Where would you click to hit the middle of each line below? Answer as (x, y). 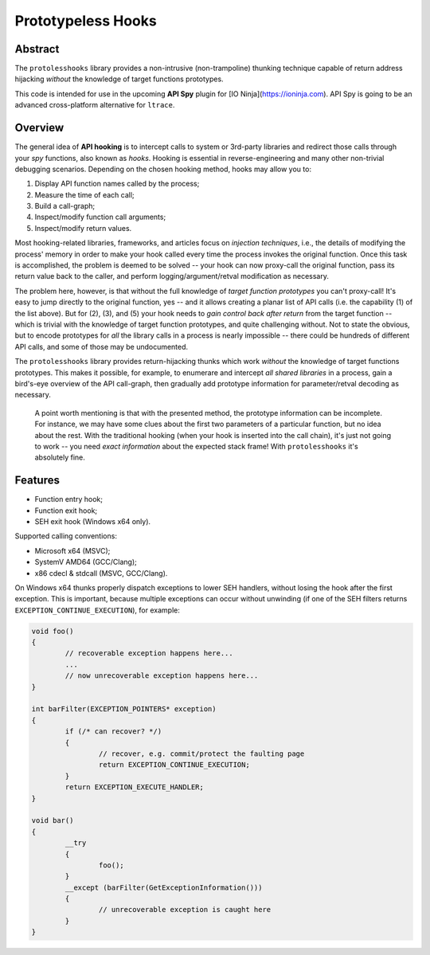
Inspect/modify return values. (83, 228)
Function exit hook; (66, 511)
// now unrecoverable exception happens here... (162, 676)
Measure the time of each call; (84, 194)
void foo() (53, 631)
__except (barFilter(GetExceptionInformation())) (164, 887)
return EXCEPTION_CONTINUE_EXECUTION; (174, 765)
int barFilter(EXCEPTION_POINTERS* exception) (124, 709)
